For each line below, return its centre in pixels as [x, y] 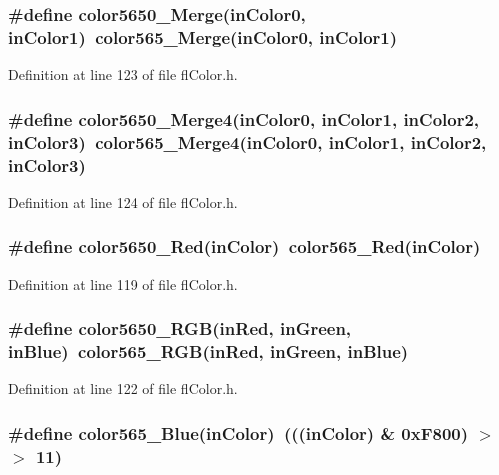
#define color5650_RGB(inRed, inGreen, [180, 328]
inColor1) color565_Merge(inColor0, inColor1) [203, 36]
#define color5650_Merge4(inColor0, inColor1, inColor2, [244, 118]
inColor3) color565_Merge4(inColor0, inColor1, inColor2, [247, 141]
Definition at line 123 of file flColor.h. [123, 74]
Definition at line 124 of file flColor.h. [123, 201]
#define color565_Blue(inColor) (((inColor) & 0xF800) [238, 432]
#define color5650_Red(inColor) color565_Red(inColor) [244, 246]
